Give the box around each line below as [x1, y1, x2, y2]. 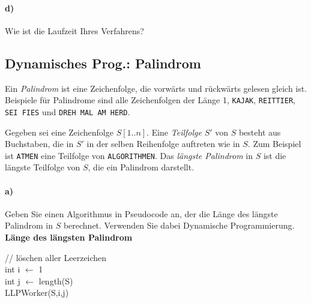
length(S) [38, 274, 73, 287]
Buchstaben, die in [5, 137, 74, 150]
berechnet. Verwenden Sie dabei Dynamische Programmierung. [63, 219, 295, 232]
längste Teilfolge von [5, 161, 80, 173]
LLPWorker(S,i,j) [5, 286, 69, 299]
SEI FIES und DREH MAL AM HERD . [5, 105, 130, 118]
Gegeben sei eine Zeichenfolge [5, 125, 113, 138]
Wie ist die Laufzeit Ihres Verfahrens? [5, 24, 144, 37]
